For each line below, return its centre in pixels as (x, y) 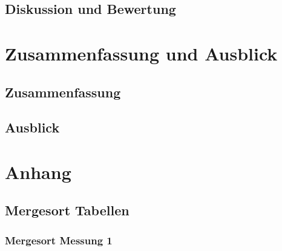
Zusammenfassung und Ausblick (141, 53)
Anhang (38, 171)
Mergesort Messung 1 (59, 240)
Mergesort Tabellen (67, 210)
